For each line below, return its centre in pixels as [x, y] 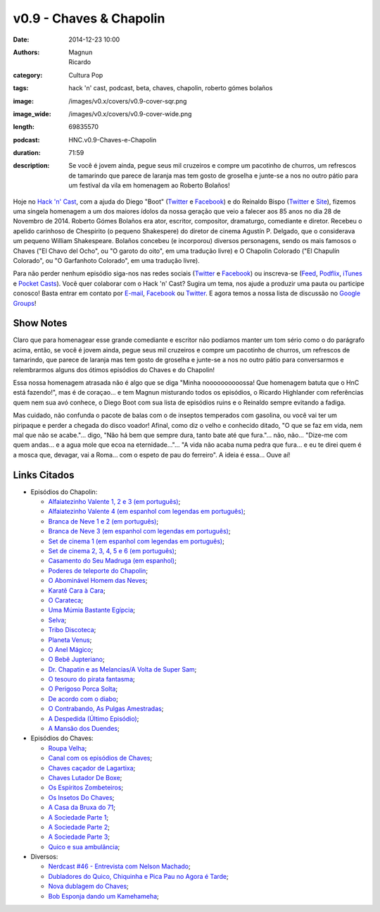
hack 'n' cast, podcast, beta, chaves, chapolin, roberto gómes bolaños [171, 88]
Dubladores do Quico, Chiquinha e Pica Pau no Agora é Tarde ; [138, 876]
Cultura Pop [86, 75]
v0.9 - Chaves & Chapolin [89, 18]
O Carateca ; [66, 600]
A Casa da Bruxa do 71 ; [82, 808]
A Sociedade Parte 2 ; [79, 827]
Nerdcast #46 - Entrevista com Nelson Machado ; [119, 866]
